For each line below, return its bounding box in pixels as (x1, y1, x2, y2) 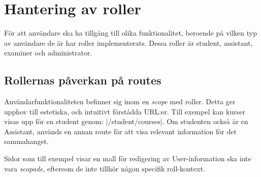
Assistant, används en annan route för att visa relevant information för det (4, 126, 237, 136)
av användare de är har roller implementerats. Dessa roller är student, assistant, (4, 37, 253, 48)
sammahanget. (4, 136, 49, 146)
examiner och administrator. (4, 47, 92, 58)
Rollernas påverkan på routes (4, 72, 161, 88)
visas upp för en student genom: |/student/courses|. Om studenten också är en (4, 116, 248, 127)
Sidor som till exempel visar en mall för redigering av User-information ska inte (4, 153, 251, 164)
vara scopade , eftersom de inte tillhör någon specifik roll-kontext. (4, 163, 205, 173)
